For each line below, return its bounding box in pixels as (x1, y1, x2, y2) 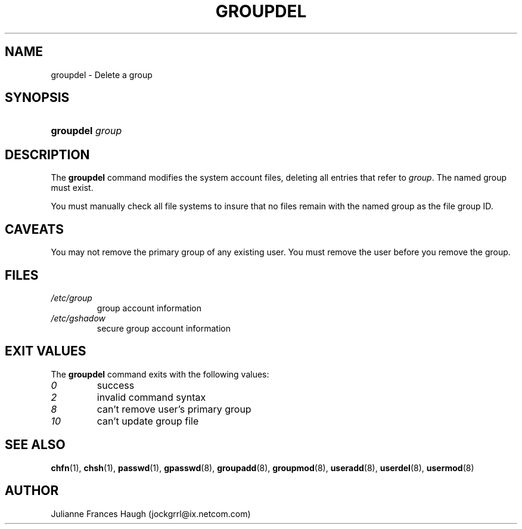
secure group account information (97, 323, 231, 333)
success (97, 379, 135, 391)
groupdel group (51, 125, 122, 137)
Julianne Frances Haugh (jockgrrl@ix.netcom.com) (51, 508, 251, 519)
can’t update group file (97, 414, 199, 427)
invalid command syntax (97, 391, 206, 403)
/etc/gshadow (51, 313, 106, 323)
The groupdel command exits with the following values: (51, 369, 269, 379)
